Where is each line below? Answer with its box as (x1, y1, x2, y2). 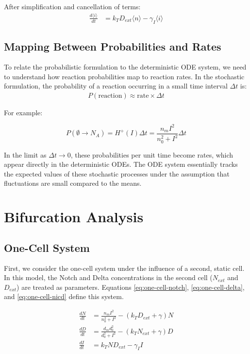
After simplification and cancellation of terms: (4, 1, 141, 11)
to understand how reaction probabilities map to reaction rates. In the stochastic (4, 71, 245, 81)
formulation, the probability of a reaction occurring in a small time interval (4, 81, 228, 91)
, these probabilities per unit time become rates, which (70, 149, 233, 159)
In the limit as (4, 149, 47, 159)
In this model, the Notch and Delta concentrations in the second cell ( (4, 272, 213, 283)
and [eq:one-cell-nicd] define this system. (4, 291, 124, 301)
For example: (4, 107, 43, 117)
